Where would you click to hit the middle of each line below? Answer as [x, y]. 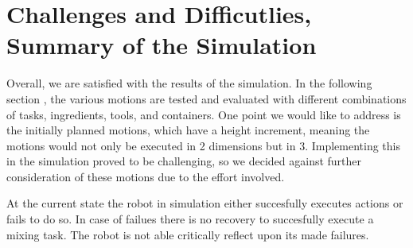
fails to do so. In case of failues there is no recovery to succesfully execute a [190, 219]
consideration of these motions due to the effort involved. [146, 176]
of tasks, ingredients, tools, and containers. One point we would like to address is [204, 114]
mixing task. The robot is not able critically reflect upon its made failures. [188, 234]
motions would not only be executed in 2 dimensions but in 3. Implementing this [203, 145]
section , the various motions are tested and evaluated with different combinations [206, 98]
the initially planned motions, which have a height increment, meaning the [188, 130]
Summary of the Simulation [162, 45]
